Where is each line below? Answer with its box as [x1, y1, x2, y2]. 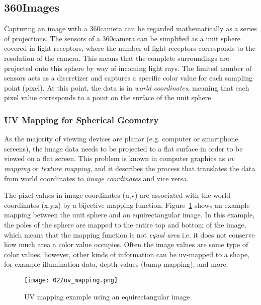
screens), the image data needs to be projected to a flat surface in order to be [4, 143, 243, 154]
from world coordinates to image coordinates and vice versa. [4, 173, 189, 183]
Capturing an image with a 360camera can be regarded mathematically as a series [4, 23, 257, 34]
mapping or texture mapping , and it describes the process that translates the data [4, 163, 255, 173]
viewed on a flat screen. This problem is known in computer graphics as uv [4, 153, 234, 164]
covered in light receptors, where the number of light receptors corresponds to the [4, 43, 255, 53]
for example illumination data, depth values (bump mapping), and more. [4, 259, 228, 269]
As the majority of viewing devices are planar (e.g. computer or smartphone [4, 133, 238, 144]
